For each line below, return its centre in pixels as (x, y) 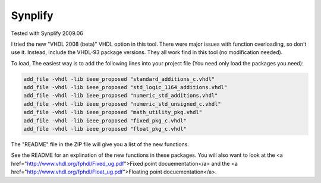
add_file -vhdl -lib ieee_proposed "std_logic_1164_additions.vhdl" (125, 87)
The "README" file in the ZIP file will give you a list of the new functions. (100, 144)
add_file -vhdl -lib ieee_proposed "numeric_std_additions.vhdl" (121, 96)
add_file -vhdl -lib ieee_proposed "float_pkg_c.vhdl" (105, 129)
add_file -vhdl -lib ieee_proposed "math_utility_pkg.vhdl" (113, 112)
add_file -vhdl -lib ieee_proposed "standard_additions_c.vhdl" (119, 79)
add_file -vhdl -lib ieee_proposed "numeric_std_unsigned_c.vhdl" (122, 104)
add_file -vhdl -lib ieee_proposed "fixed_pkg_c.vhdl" (105, 121)
